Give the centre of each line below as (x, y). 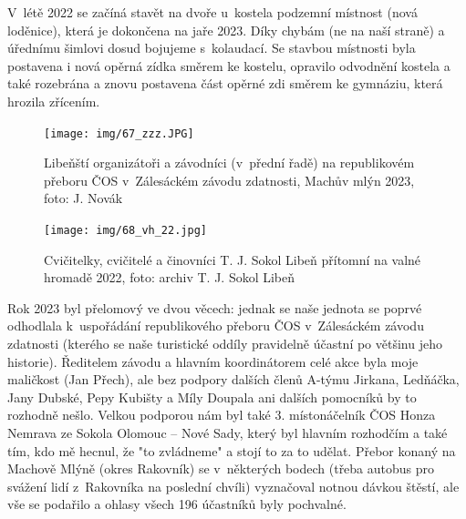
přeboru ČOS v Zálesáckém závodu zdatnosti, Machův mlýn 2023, (229, 180)
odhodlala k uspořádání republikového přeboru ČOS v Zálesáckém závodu (216, 326)
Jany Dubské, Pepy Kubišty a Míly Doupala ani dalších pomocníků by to (212, 397)
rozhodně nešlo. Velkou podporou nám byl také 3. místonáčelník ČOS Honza (222, 415)
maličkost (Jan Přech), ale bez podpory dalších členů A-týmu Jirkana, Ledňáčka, (233, 379)
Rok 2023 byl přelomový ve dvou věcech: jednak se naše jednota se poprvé (215, 307)
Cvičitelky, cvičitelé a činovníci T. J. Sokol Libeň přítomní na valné (233, 259)
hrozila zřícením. (54, 101)
